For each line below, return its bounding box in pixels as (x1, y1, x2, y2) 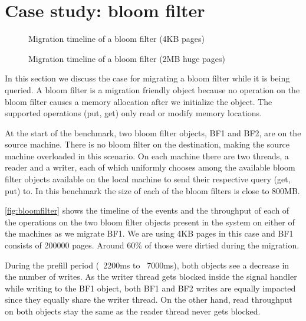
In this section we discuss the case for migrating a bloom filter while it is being (5, 72, 290, 84)
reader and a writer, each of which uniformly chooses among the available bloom (5, 161, 295, 173)
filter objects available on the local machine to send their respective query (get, (5, 173, 291, 185)
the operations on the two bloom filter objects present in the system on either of (5, 215, 295, 228)
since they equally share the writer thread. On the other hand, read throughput (5, 293, 292, 306)
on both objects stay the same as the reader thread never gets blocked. (5, 305, 261, 317)
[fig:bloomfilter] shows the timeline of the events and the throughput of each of (5, 204, 289, 217)
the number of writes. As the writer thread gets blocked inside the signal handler (5, 270, 297, 283)
